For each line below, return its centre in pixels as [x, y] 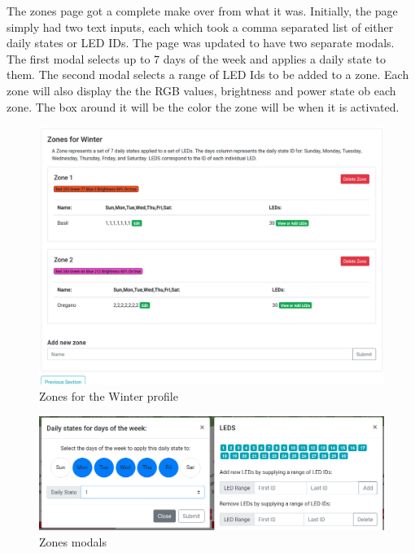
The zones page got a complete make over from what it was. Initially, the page [202, 11]
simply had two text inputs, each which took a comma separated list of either [200, 26]
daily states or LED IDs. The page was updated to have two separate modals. [201, 43]
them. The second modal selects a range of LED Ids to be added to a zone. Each [208, 75]
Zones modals [73, 542]
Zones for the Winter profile [109, 395]
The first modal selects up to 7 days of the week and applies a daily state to [196, 58]
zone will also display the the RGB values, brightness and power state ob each [201, 90]
